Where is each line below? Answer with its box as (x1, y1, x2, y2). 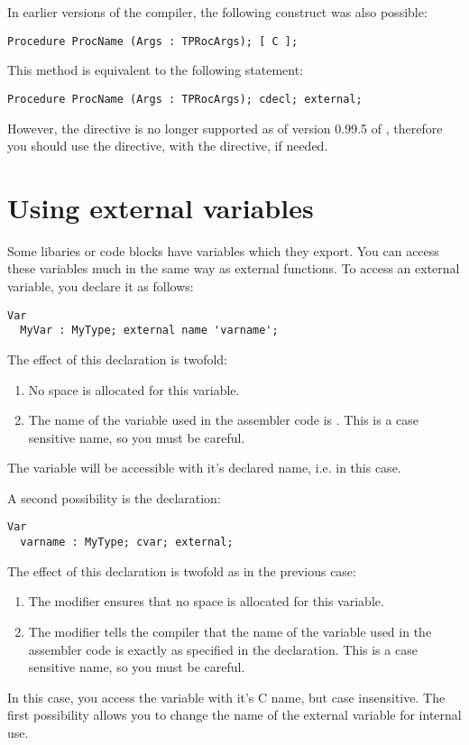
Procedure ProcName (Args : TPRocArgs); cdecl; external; (7, 92, 363, 106)
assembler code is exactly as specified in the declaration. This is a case (28, 639, 418, 658)
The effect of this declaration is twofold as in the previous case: (7, 561, 356, 580)
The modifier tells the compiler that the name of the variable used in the (28, 621, 432, 640)
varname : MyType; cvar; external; (20, 536, 234, 549)
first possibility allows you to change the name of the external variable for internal (7, 705, 462, 724)
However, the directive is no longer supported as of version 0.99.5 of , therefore (7, 118, 443, 137)
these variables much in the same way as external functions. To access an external (7, 259, 460, 278)
